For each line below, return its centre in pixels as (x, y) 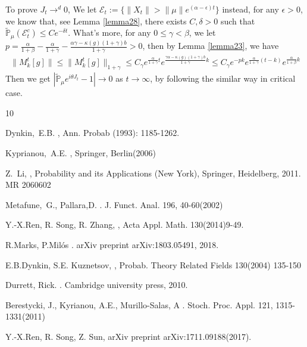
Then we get (28, 78)
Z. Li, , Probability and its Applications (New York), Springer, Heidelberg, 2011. (153, 173)
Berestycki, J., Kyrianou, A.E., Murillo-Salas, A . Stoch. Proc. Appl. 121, (139, 304)
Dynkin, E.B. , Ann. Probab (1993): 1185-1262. (93, 133)
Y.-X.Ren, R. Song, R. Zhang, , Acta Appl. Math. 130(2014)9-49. (125, 224)
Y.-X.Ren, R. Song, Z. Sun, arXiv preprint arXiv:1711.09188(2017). (129, 336)
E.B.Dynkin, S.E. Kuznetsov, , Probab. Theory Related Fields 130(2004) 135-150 (153, 264)
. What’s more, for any (109, 32)
